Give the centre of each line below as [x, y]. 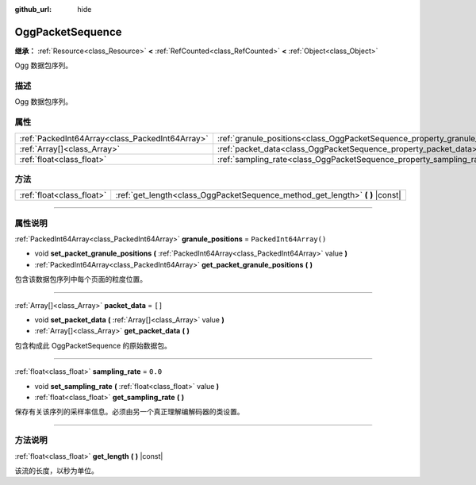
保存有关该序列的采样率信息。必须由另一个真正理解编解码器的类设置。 [129, 412]
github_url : [33, 9]
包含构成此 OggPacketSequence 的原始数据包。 [93, 345]
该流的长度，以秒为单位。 [56, 470]
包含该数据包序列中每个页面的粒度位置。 [81, 279]
